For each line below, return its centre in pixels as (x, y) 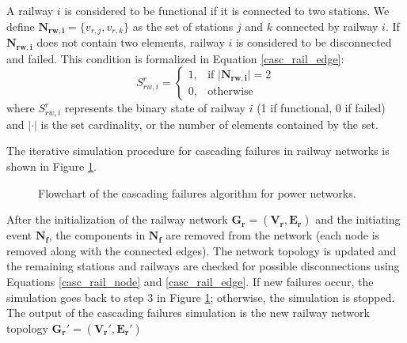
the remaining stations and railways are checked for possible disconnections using (203, 266)
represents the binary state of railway (155, 108)
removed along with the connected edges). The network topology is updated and (202, 250)
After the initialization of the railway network (117, 219)
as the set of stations (183, 26)
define (21, 26)
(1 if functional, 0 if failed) (321, 108)
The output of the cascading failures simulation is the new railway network (188, 313)
